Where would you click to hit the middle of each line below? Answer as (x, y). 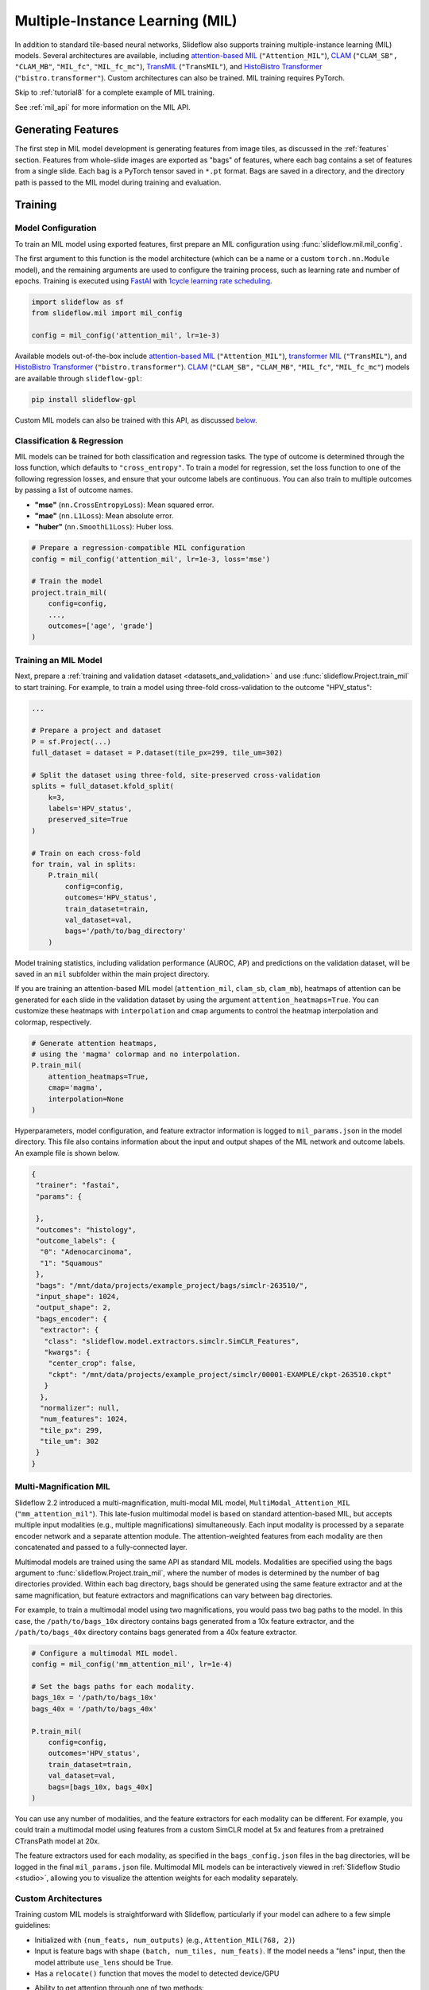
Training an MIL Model (58, 660)
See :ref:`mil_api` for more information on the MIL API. (102, 107)
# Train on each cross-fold (86, 853)
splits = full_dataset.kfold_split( (103, 786)
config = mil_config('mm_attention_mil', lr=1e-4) (132, 1664)
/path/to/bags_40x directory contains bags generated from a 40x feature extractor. (156, 1632)
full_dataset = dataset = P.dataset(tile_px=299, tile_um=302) (157, 753)
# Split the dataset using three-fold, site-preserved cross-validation (176, 775)
